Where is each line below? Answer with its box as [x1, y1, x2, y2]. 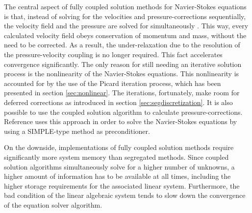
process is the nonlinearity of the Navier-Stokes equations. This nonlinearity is [4, 68, 239, 79]
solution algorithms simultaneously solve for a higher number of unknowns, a [4, 161, 235, 171]
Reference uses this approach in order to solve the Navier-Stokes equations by [4, 116, 237, 127]
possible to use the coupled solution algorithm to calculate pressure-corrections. [4, 106, 243, 117]
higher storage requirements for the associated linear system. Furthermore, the [4, 180, 240, 191]
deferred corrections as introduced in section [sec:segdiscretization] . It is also [4, 97, 233, 107]
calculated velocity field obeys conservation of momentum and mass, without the [4, 30, 247, 40]
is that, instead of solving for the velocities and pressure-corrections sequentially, [4, 11, 246, 21]
